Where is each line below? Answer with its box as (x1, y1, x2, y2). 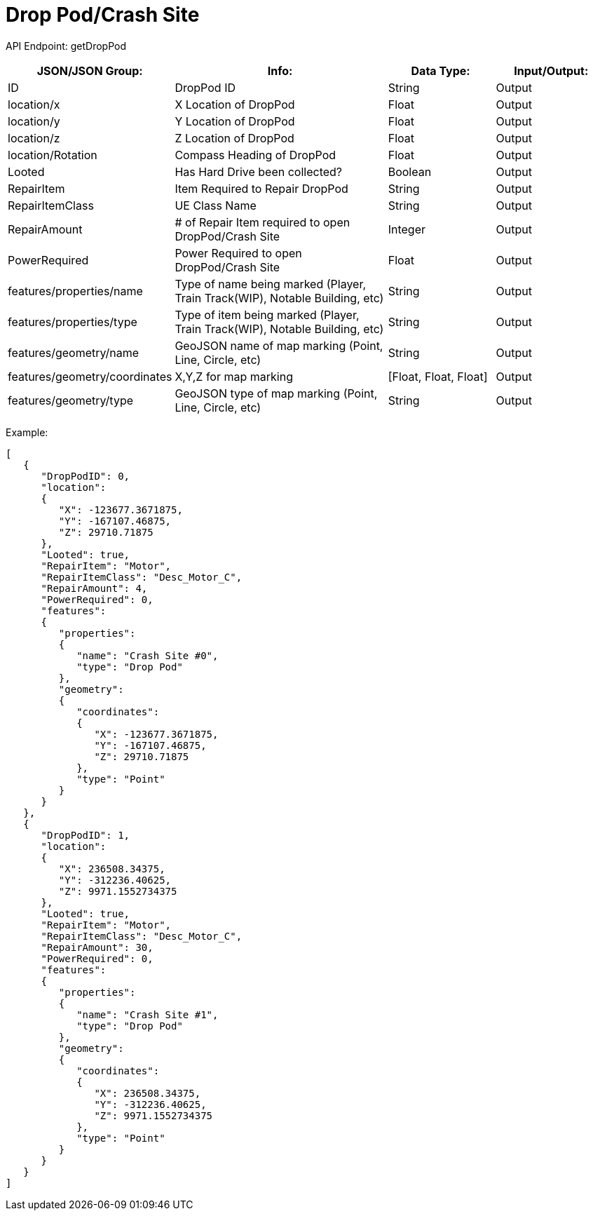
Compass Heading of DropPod (175, 147, 336, 162)
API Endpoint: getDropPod (6, 39, 127, 52)
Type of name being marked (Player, (175, 276, 367, 291)
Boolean (388, 164, 432, 179)
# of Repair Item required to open (175, 215, 350, 229)
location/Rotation (8, 147, 97, 162)
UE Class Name (175, 198, 257, 212)
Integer (388, 222, 426, 236)
